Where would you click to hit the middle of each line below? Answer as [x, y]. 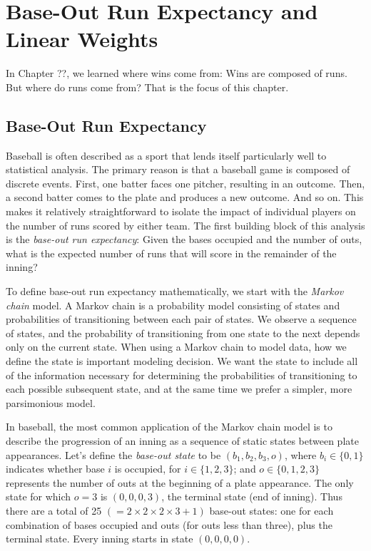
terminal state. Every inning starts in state [100, 539]
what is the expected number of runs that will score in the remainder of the [171, 253]
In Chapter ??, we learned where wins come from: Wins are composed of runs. [177, 73]
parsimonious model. [51, 402]
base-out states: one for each [271, 510]
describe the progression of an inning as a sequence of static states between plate [182, 440]
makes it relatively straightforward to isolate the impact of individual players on [181, 211]
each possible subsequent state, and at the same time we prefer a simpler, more [179, 389]
